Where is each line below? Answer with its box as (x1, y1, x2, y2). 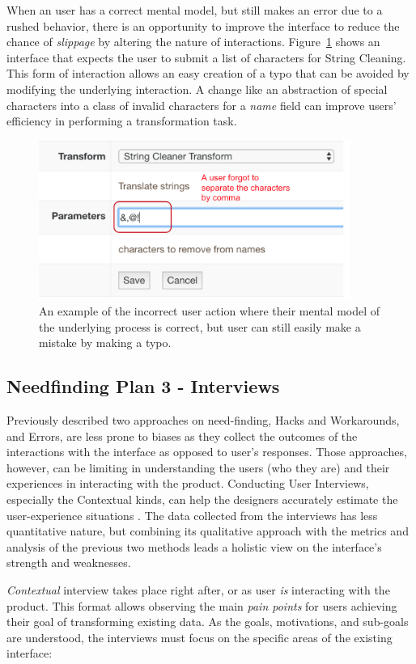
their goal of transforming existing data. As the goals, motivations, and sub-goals (6, 613, 409, 630)
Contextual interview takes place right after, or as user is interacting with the (6, 581, 390, 598)
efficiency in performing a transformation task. (6, 112, 237, 129)
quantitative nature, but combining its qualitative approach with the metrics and (6, 522, 409, 539)
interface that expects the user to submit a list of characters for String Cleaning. (6, 49, 406, 66)
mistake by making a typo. (39, 334, 172, 351)
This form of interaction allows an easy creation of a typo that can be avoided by (6, 65, 410, 82)
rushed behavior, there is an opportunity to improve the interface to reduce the (6, 17, 400, 34)
